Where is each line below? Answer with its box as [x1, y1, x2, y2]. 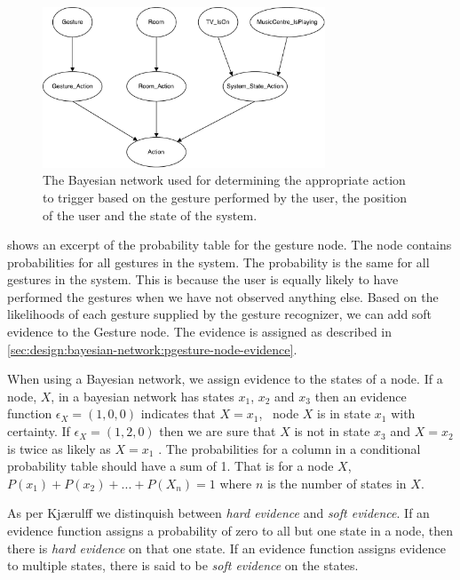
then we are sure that [159, 422, 276, 441]
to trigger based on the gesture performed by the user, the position [43, 187, 408, 206]
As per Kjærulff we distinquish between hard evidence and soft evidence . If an [7, 504, 430, 522]
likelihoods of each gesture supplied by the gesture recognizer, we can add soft [7, 305, 432, 323]
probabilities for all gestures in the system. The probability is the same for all [7, 252, 430, 271]
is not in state [294, 422, 370, 441]
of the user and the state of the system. [43, 205, 258, 224]
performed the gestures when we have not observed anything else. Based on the [7, 287, 439, 306]
